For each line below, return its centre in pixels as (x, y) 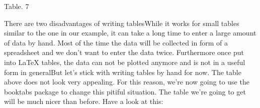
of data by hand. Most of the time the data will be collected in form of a (116, 42)
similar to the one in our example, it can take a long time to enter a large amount (130, 33)
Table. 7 (17, 6)
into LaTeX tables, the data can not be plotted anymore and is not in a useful (125, 62)
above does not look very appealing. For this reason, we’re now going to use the (127, 82)
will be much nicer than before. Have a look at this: (84, 101)
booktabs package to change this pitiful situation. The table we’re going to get (125, 91)
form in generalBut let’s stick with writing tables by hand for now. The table (123, 72)
